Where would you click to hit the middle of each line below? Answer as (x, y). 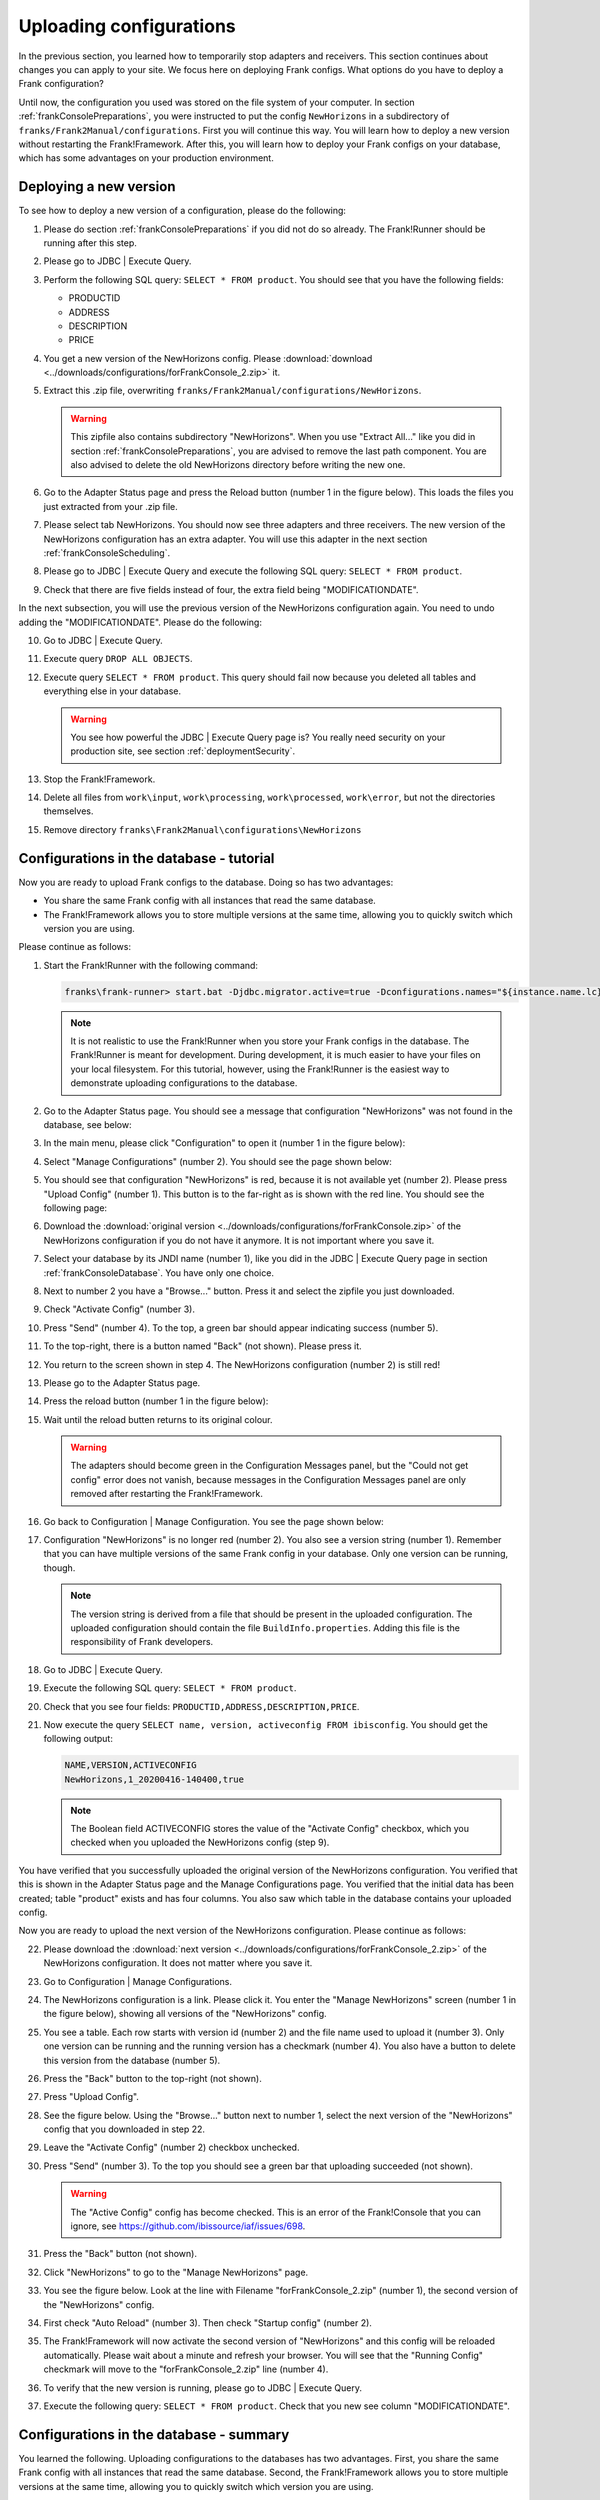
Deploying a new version (97, 186)
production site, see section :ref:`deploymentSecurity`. (182, 751)
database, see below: (87, 1125)
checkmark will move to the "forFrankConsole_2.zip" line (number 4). (186, 2369)
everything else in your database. (112, 691)
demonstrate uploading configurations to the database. (184, 1083)
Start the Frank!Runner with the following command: (151, 965)
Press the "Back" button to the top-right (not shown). (152, 2078)
